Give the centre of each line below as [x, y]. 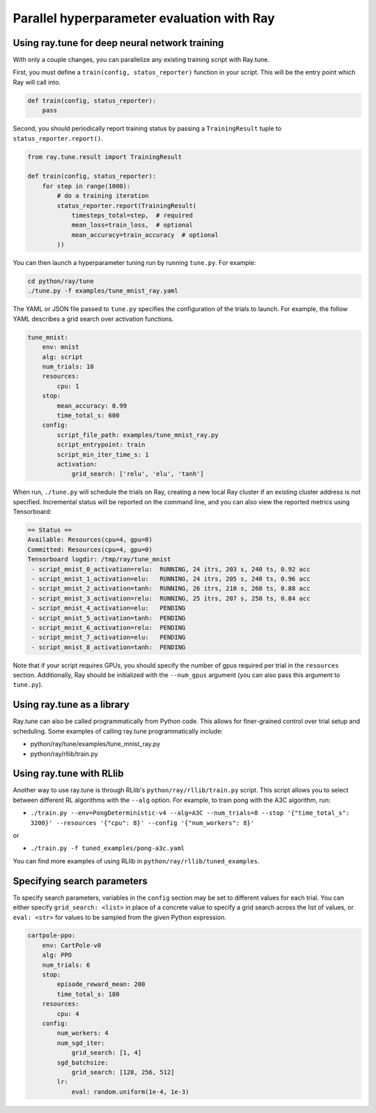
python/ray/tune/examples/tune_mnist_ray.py [95, 744]
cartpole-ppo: [52, 936]
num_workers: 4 [83, 1033]
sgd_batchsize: [83, 1062]
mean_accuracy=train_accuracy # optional [145, 235]
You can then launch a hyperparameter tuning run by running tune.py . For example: [134, 263]
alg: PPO [57, 955]
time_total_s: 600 [88, 415]
